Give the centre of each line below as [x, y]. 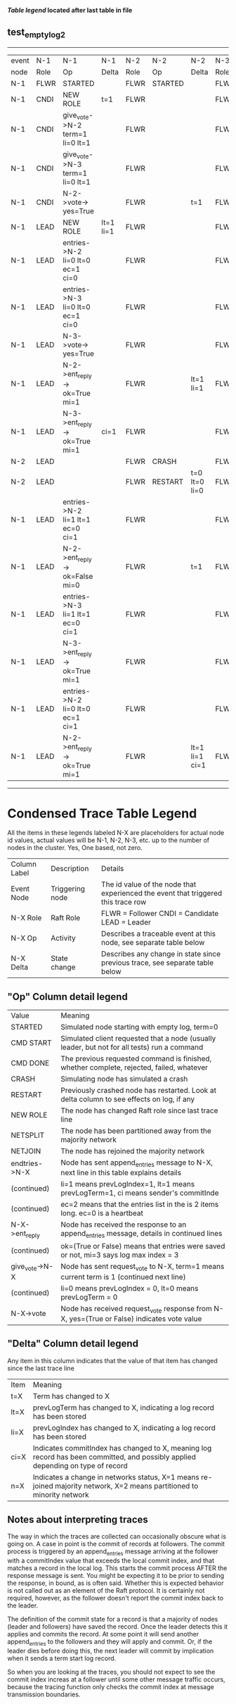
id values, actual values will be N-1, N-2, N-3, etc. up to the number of [108, 840]
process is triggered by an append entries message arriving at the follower [113, 1552]
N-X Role [26, 918]
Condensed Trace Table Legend [102, 813]
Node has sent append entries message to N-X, [137, 1163]
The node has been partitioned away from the [136, 1131]
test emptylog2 [36, 33]
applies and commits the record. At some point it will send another [103, 1634]
